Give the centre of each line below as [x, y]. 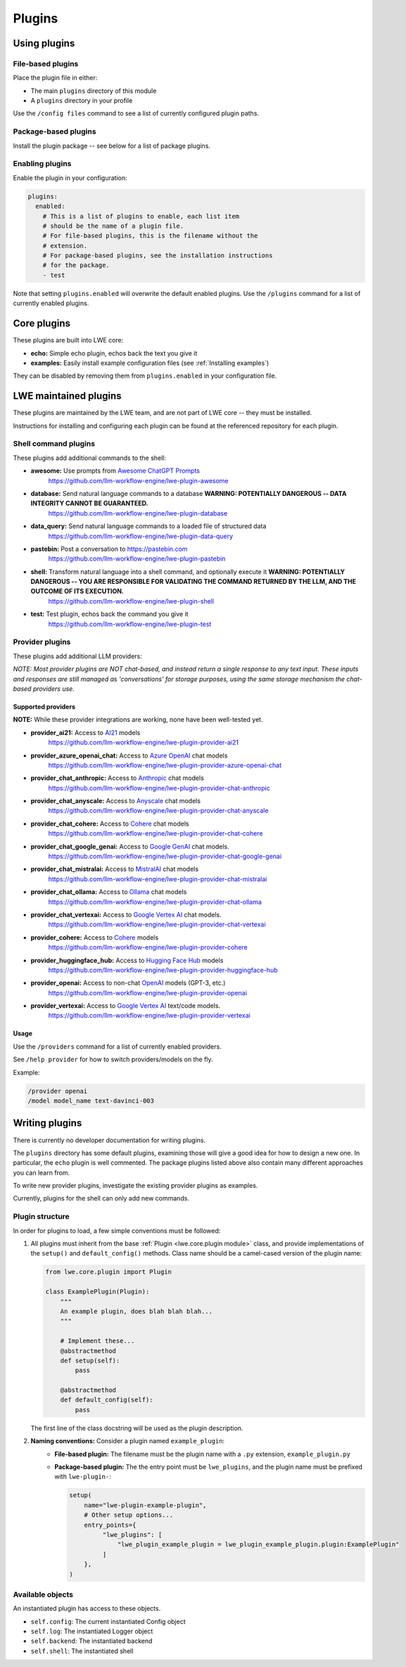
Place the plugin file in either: [55, 78]
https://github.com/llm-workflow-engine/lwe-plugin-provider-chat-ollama [155, 902]
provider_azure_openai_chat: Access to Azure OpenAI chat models [129, 755]
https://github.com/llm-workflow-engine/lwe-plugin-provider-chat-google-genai [165, 856]
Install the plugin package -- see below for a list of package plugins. [112, 146]
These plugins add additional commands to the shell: [90, 458]
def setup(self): [90, 1360]
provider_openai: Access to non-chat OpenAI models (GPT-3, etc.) [128, 983]
